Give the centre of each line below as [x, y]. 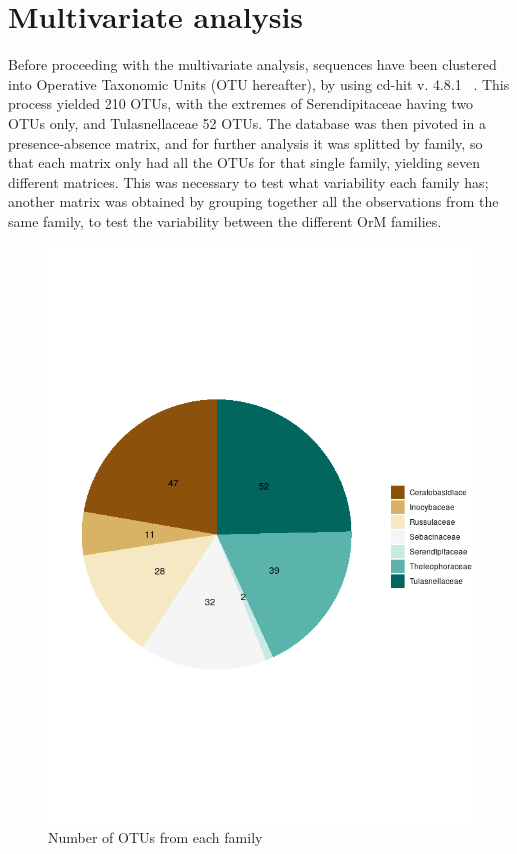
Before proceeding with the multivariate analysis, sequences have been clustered [252, 64]
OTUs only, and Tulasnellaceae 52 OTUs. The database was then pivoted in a [247, 122]
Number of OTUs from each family [155, 837]
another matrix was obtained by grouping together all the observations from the [253, 201]
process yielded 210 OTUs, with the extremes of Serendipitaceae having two [241, 103]
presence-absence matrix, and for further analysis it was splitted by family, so [245, 142]
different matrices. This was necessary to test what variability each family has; [248, 181]
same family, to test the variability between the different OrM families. [225, 220]
